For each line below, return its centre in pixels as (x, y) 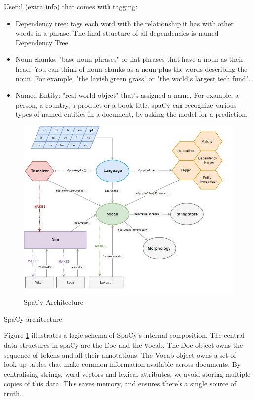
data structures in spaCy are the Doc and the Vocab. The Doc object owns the (124, 345)
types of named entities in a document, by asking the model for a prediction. (131, 114)
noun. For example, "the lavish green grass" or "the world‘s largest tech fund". (133, 78)
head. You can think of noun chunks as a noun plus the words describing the (131, 68)
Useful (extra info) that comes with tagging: (71, 6)
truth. (13, 393)
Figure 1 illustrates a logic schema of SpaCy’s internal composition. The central (124, 335)
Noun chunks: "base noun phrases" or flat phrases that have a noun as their (129, 59)
